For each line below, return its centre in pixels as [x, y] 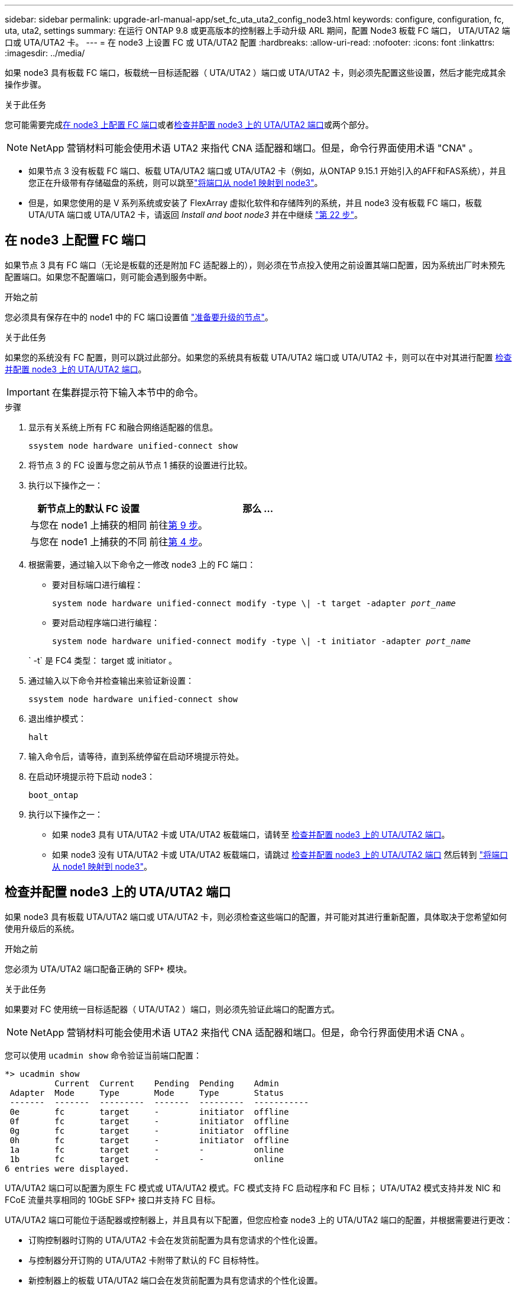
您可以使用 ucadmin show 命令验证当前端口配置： [103, 1055]
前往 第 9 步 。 [179, 525]
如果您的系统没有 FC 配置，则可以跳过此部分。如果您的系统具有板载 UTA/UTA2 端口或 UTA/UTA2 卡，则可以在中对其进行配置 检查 [258, 357]
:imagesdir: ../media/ [45, 53]
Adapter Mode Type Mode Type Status [147, 1093]
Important [28, 392]
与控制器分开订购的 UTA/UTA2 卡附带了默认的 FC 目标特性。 [146, 1260]
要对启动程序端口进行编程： [106, 622]
